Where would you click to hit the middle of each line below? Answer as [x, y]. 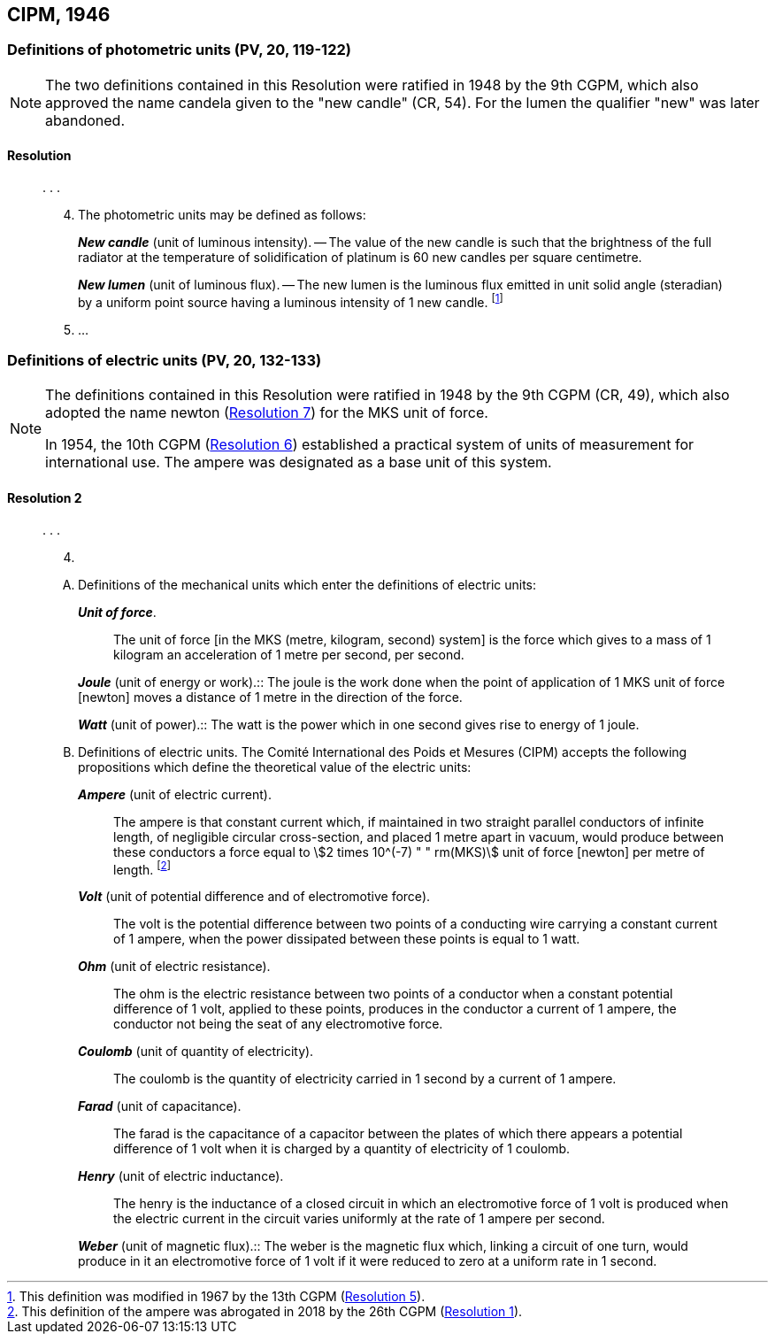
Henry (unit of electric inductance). [181, 1176]
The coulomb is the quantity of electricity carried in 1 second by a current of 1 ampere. [365, 1079]
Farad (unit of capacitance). [160, 1106]
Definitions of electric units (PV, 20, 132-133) [165, 361]
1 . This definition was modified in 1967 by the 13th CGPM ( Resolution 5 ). [216, 1297]
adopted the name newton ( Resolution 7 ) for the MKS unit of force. [267, 413]
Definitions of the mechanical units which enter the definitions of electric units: [307, 584]
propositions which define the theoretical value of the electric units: [275, 767]
